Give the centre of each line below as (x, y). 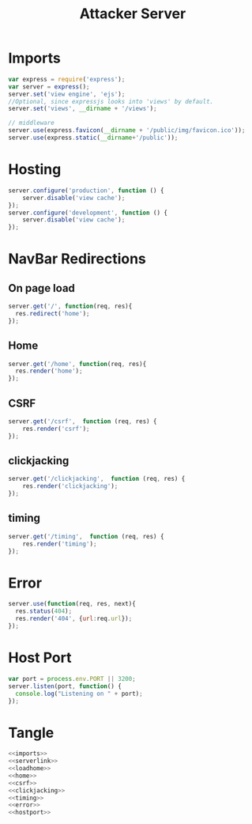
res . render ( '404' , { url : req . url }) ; (74, 619)
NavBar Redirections (77, 259)
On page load (41, 288)
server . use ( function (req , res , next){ (72, 604)
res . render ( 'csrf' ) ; (56, 429)
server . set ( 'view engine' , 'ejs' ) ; (67, 94)
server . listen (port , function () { (65, 686)
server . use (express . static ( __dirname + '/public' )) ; (93, 138)
